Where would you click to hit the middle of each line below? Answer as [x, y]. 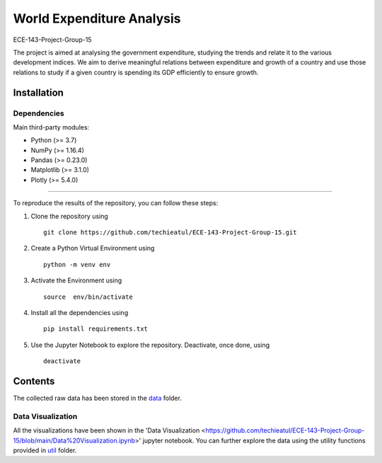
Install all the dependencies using [80, 312]
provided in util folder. [45, 450]
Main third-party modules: [51, 127]
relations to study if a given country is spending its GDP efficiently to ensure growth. [136, 72]
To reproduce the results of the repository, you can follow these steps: [116, 203]
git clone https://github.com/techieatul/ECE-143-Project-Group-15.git [170, 233]
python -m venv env [77, 264]
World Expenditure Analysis [97, 18]
